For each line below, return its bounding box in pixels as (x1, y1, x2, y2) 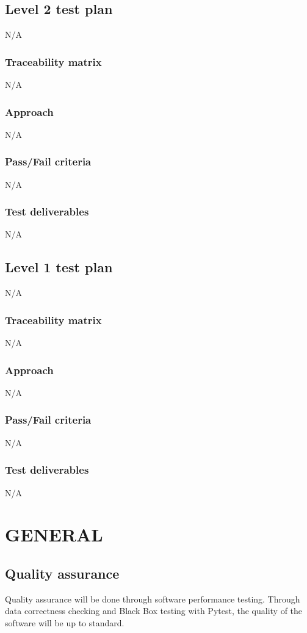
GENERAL (5, 522, 103, 547)
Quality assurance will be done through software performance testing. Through (5, 592, 300, 605)
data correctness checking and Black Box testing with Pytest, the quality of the (5, 604, 303, 617)
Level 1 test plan (5, 258, 113, 277)
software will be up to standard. (5, 616, 125, 629)
